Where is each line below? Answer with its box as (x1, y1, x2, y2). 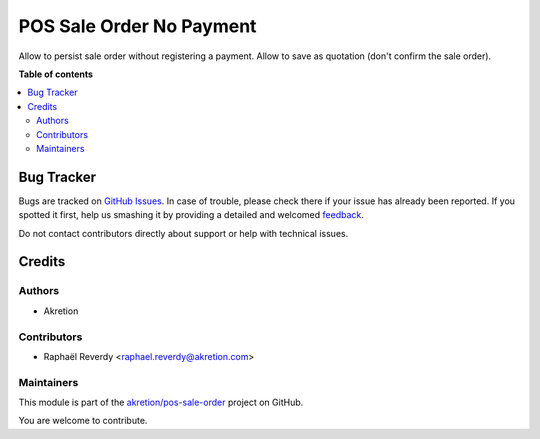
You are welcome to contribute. (18, 415, 148, 427)
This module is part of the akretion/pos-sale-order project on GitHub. (18, 396, 304, 409)
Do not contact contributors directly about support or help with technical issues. (18, 227, 349, 239)
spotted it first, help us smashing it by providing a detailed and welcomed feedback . (18, 209, 365, 221)
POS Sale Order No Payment (18, 15, 257, 37)
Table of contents (18, 68, 94, 80)
